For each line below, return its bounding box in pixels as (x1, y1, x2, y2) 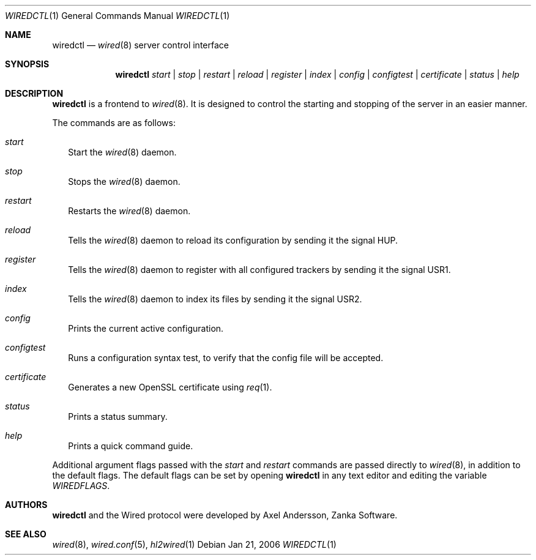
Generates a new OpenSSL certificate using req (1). (68, 382, 272, 392)
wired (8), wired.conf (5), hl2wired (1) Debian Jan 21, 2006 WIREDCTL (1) (52, 539, 337, 550)
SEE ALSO (5, 529, 47, 539)
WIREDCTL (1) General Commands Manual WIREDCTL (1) (5, 10, 230, 21)
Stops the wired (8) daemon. (68, 176, 181, 187)
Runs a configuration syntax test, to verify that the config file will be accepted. (68, 353, 384, 363)
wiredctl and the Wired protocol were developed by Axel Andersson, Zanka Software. (52, 510, 398, 520)
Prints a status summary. (68, 411, 168, 422)
